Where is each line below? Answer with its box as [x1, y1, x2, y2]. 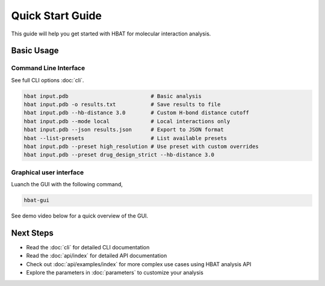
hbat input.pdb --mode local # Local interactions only [23, 118, 231, 124]
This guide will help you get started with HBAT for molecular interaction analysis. [11, 30, 211, 37]
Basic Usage [11, 46, 59, 56]
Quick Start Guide [11, 9, 102, 22]
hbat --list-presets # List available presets [23, 135, 227, 141]
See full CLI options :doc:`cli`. [11, 76, 84, 84]
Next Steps [11, 228, 54, 238]
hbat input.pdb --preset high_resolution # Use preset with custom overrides [23, 143, 259, 150]
